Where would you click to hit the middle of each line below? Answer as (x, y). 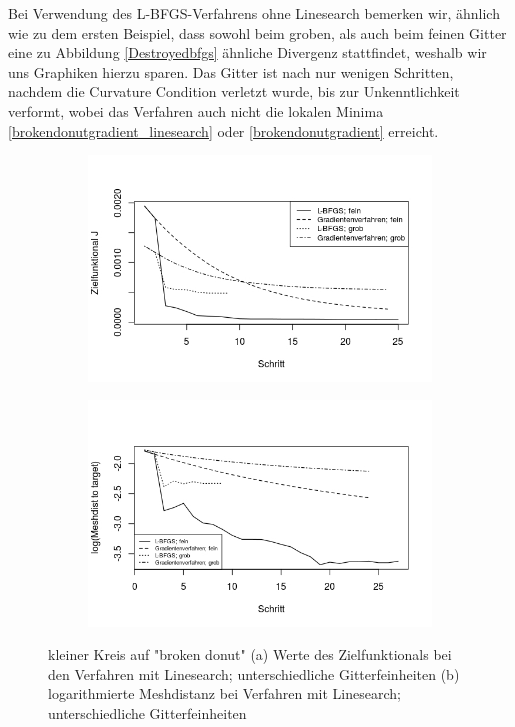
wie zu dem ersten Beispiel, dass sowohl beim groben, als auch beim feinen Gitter (257, 32)
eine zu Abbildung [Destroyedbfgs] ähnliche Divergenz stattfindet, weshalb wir (247, 52)
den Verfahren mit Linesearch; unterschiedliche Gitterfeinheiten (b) (254, 673)
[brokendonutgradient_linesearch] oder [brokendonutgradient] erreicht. (223, 130)
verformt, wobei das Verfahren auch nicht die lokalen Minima (196, 110)
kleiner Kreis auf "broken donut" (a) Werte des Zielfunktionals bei (250, 654)
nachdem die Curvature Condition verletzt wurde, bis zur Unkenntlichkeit (234, 91)
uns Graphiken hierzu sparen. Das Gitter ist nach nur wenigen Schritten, (231, 71)
